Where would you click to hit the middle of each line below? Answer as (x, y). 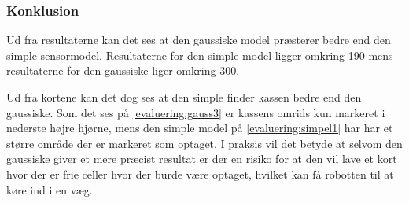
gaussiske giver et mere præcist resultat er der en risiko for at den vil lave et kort (202, 159)
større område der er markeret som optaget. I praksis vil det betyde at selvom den (204, 143)
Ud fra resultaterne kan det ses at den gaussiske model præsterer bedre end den (199, 40)
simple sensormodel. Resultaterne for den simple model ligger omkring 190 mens (200, 55)
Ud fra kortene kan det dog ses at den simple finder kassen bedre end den (184, 97)
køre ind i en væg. (50, 189)
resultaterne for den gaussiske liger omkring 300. (123, 70)
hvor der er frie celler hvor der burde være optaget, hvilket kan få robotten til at (200, 173)
